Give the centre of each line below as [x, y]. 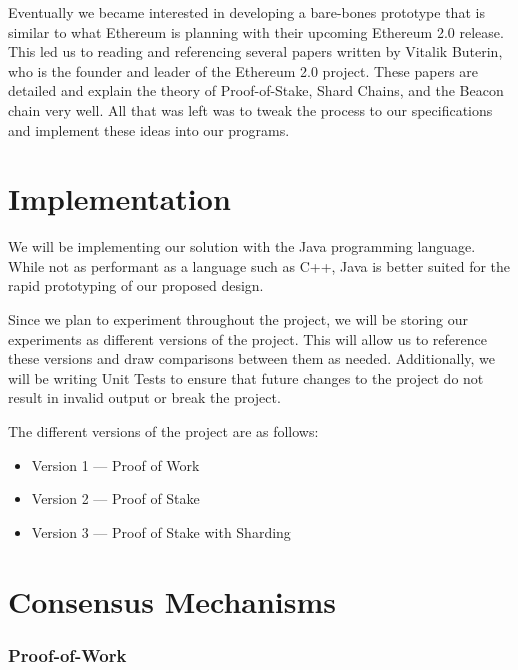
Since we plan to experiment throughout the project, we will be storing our [238, 319]
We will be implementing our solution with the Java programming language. [242, 246]
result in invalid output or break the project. [144, 397]
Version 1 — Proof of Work [115, 464]
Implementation [119, 198]
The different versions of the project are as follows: [163, 431]
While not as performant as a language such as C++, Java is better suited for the [259, 265]
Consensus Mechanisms [172, 600]
